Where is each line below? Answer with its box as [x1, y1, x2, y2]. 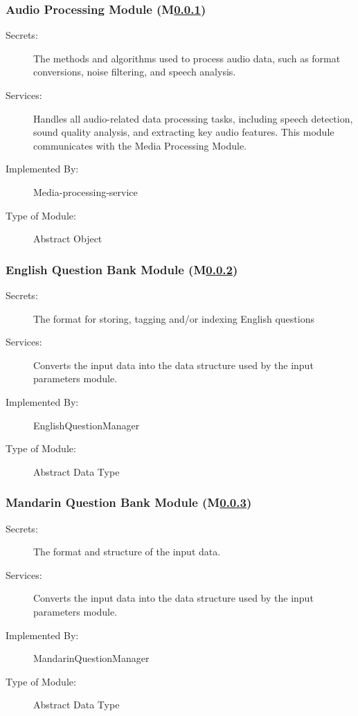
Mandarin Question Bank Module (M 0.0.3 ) [6, 494, 252, 511]
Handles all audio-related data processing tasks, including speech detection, [33, 111, 353, 125]
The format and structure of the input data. [33, 544, 221, 559]
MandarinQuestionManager [33, 651, 150, 665]
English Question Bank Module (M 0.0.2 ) [6, 260, 238, 278]
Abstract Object [33, 231, 102, 246]
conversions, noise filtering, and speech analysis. [33, 64, 236, 79]
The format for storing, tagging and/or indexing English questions [33, 311, 314, 325]
